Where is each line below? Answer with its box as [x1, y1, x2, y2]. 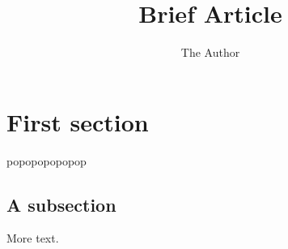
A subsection [6, 191, 116, 217]
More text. [6, 230, 59, 247]
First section [6, 105, 149, 138]
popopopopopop [6, 152, 87, 169]
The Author [180, 44, 240, 61]
